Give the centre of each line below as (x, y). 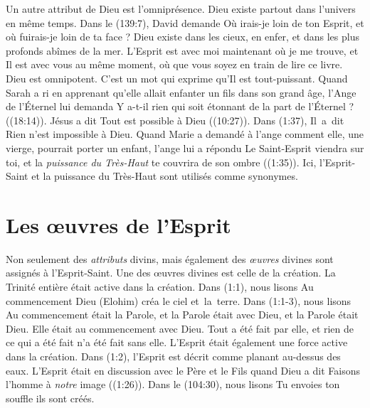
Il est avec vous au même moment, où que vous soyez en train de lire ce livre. (174, 64)
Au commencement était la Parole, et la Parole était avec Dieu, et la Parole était (182, 315)
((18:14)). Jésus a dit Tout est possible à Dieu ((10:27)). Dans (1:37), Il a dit (175, 120)
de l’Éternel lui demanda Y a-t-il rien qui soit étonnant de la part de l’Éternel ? (180, 106)
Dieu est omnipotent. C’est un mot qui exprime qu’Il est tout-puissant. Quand (177, 78)
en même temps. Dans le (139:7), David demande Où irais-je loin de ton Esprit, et (185, 22)
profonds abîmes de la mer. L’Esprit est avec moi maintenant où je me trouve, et (182, 50)
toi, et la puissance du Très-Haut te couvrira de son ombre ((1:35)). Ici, (161, 162)
